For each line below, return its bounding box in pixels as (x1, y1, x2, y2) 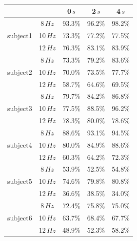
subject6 (7, 212, 32, 222)
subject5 (7, 176, 32, 186)
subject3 (7, 103, 32, 113)
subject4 (7, 139, 32, 150)
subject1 (7, 30, 32, 41)
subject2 (7, 66, 32, 77)
